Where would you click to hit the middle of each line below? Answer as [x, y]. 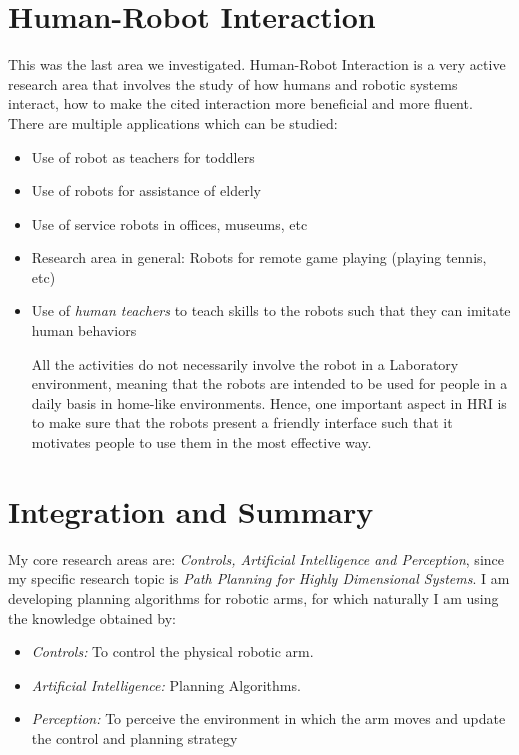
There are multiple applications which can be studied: [173, 122]
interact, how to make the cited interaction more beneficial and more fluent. [240, 103]
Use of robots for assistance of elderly [146, 190]
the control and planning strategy [134, 737]
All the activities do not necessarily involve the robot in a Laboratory [245, 363]
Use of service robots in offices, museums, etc [169, 223]
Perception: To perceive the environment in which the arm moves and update [268, 718]
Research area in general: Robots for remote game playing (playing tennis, [259, 257]
